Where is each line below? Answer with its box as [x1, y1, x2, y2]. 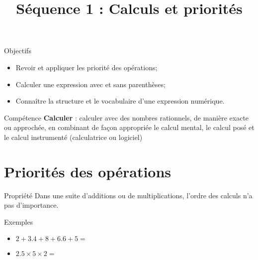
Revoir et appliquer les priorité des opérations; [15, 62, 158, 72]
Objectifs [4, 45, 31, 56]
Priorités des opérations [4, 161, 172, 181]
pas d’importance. [4, 200, 59, 210]
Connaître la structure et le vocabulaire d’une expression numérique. [15, 96, 225, 106]
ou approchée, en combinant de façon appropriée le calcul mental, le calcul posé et [4, 122, 255, 132]
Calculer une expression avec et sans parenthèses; [15, 79, 166, 89]
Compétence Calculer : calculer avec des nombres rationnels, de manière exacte [4, 112, 249, 123]
